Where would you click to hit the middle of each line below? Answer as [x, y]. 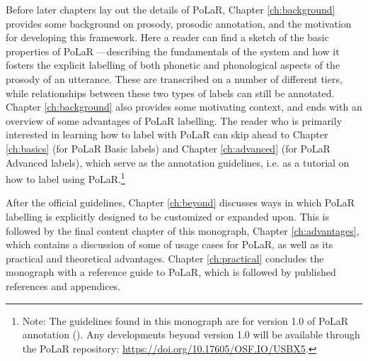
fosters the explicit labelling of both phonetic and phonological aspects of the [173, 65]
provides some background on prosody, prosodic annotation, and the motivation [179, 23]
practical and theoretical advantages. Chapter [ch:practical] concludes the [165, 258]
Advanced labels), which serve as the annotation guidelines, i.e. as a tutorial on [178, 162]
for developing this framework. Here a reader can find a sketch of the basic [167, 37]
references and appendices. [63, 285]
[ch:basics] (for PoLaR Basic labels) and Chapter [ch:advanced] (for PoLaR [168, 148]
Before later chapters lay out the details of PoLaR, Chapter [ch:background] [171, 9]
